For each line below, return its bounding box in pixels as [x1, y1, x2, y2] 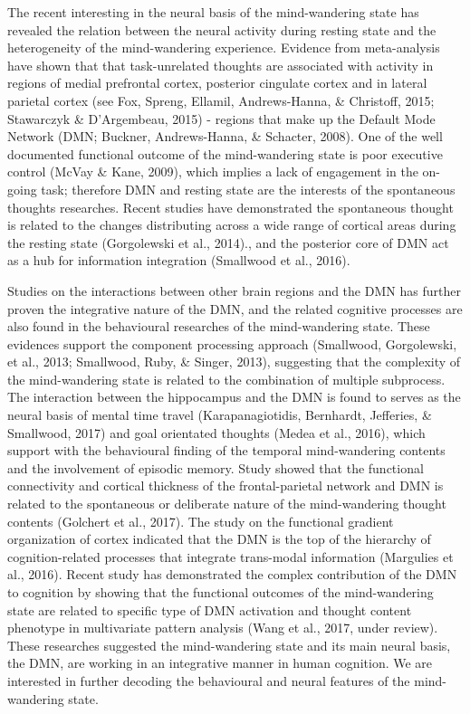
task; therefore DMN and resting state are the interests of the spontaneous [41, 179, 456, 198]
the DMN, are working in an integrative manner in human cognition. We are [7, 653, 433, 672]
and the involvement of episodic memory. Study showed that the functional [7, 458, 424, 477]
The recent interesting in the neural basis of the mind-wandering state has [7, 3, 419, 21]
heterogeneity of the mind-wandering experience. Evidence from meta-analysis [7, 38, 440, 57]
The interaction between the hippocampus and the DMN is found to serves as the [7, 387, 461, 406]
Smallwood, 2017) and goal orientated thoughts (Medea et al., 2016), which [7, 423, 426, 442]
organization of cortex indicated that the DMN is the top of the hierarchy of [7, 529, 431, 548]
